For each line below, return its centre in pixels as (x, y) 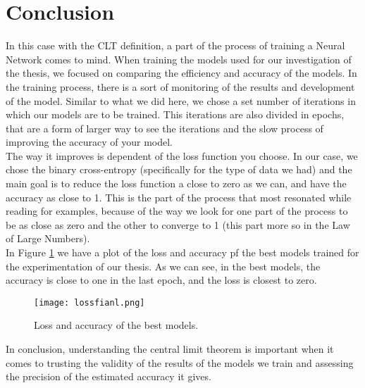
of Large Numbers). (48, 238)
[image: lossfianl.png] (89, 302)
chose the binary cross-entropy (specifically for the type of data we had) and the (179, 169)
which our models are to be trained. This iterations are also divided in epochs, (175, 114)
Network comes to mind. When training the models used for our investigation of (179, 59)
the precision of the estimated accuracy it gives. (109, 376)
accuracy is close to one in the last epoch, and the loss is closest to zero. (161, 280)
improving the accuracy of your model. (89, 142)
